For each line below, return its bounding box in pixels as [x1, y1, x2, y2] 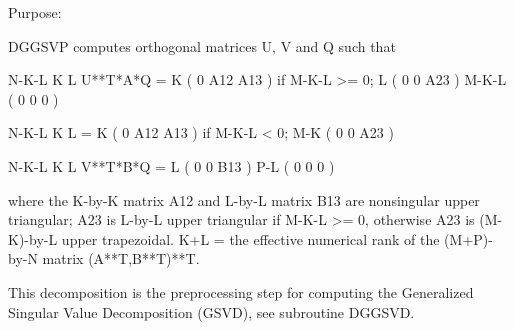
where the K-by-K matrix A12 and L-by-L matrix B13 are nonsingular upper [8, 189, 480, 210]
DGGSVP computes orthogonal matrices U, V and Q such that [8, 35, 396, 56]
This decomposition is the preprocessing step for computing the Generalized [8, 281, 474, 302]
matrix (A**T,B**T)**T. [42, 248, 200, 269]
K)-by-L [8, 228, 58, 249]
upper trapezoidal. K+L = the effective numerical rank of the [61, 228, 440, 249]
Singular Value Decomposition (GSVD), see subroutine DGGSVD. [8, 301, 415, 322]
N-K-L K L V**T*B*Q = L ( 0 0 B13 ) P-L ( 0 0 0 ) [8, 155, 335, 176]
